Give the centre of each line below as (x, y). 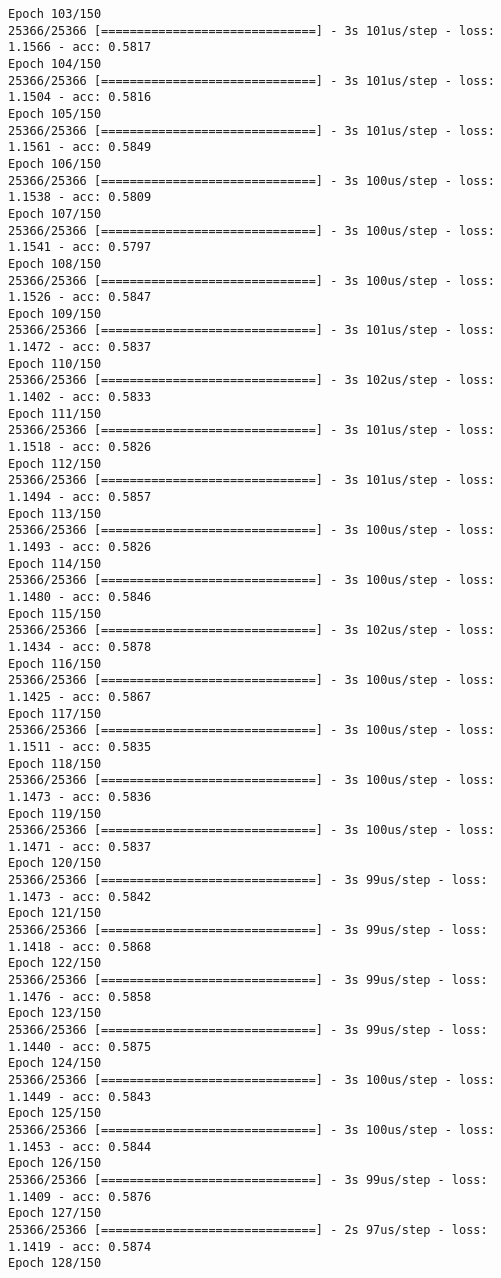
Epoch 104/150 (55, 63)
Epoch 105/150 (55, 113)
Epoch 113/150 (55, 513)
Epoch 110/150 (55, 363)
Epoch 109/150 (55, 313)
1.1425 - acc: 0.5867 (80, 696)
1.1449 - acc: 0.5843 (80, 1096)
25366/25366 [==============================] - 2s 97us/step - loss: (248, 1229)
